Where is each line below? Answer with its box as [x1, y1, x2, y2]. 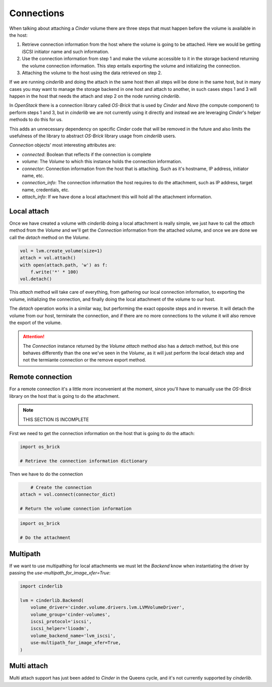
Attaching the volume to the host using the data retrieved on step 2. [22, 70, 162, 76]
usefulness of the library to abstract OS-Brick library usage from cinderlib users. [9, 133, 176, 139]
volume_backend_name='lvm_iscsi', [30, 632, 116, 639]
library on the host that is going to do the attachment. [9, 393, 120, 399]
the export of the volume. [9, 320, 62, 326]
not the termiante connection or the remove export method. [23, 357, 146, 363]
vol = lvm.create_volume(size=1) [20, 248, 103, 253]
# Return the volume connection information [20, 505, 132, 511]
